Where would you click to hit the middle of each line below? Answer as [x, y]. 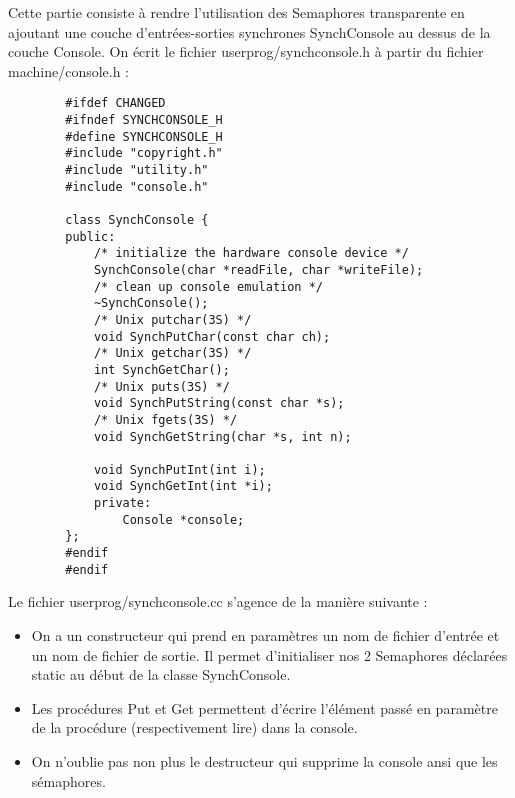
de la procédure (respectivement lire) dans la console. [194, 727]
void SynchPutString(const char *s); [219, 403]
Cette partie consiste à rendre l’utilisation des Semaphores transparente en [236, 12]
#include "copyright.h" [144, 153]
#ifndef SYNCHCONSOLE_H [144, 120]
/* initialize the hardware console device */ [251, 253]
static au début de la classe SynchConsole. [161, 674]
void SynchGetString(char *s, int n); [222, 436]
